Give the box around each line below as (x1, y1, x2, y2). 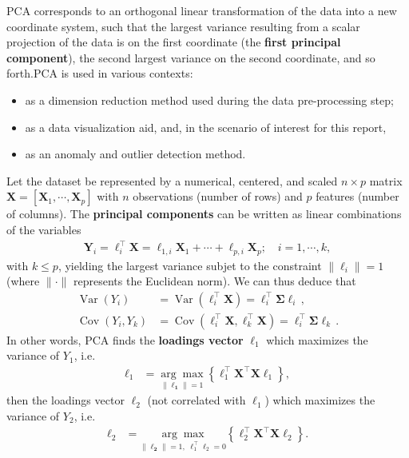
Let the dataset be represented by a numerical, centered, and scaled (6, 172, 338, 189)
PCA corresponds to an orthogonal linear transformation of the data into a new (6, 2, 397, 18)
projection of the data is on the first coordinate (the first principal (6, 34, 341, 50)
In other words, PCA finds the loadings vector (6, 331, 244, 348)
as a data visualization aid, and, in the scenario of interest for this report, (25, 118, 387, 135)
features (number (316, 188, 399, 205)
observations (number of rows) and (133, 188, 303, 205)
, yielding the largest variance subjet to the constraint (58, 257, 322, 273)
